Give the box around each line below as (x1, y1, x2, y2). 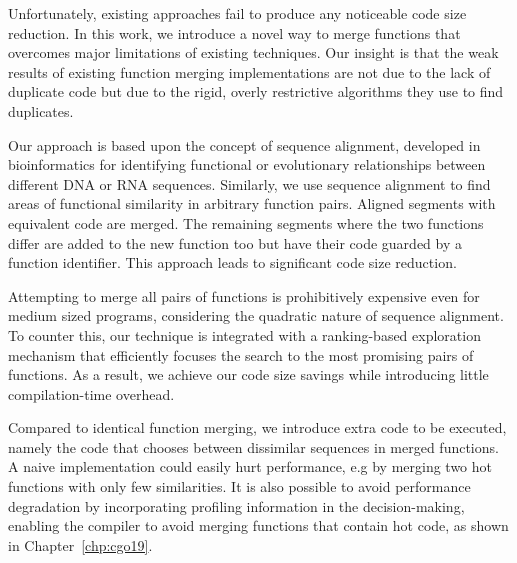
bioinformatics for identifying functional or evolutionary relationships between (8, 154, 486, 175)
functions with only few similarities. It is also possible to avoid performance (8, 476, 471, 497)
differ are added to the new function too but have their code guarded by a (8, 232, 463, 253)
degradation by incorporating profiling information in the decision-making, (8, 495, 465, 516)
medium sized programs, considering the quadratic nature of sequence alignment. (8, 305, 504, 326)
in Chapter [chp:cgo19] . (8, 534, 153, 555)
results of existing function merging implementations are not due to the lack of (8, 61, 491, 82)
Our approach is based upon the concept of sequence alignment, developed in (8, 134, 481, 155)
